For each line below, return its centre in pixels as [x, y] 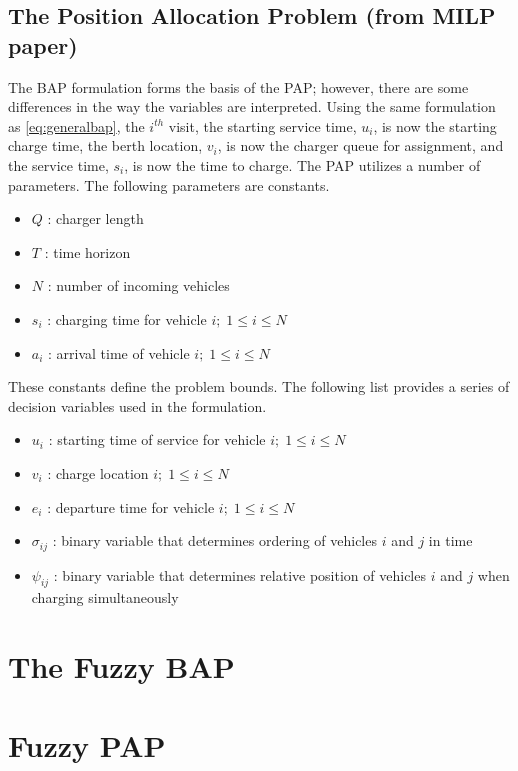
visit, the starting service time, [262, 125]
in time [450, 540]
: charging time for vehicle [127, 318]
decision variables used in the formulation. [137, 405]
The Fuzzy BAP [121, 666]
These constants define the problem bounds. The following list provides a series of [259, 386]
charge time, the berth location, [105, 145]
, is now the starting [435, 125]
